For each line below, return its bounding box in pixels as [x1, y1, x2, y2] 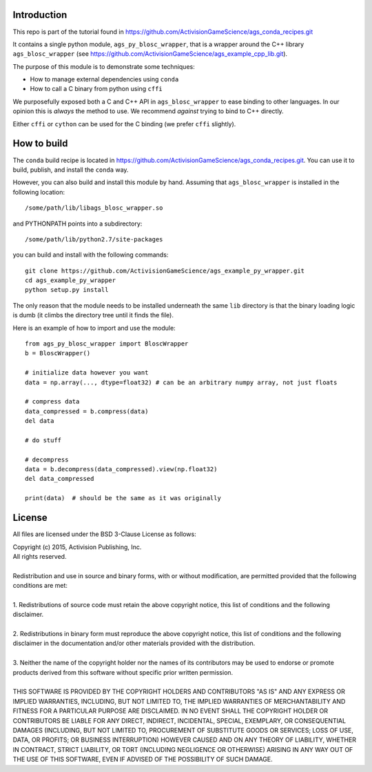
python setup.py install [25, 286, 109, 294]
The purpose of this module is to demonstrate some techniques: [12, 62, 196, 70]
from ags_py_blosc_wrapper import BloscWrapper [25, 340, 189, 348]
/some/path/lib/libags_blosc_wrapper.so [25, 204, 163, 212]
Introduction [12, 9, 68, 21]
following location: [12, 188, 65, 196]
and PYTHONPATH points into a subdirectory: [12, 219, 143, 228]
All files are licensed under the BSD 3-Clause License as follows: [12, 530, 196, 538]
